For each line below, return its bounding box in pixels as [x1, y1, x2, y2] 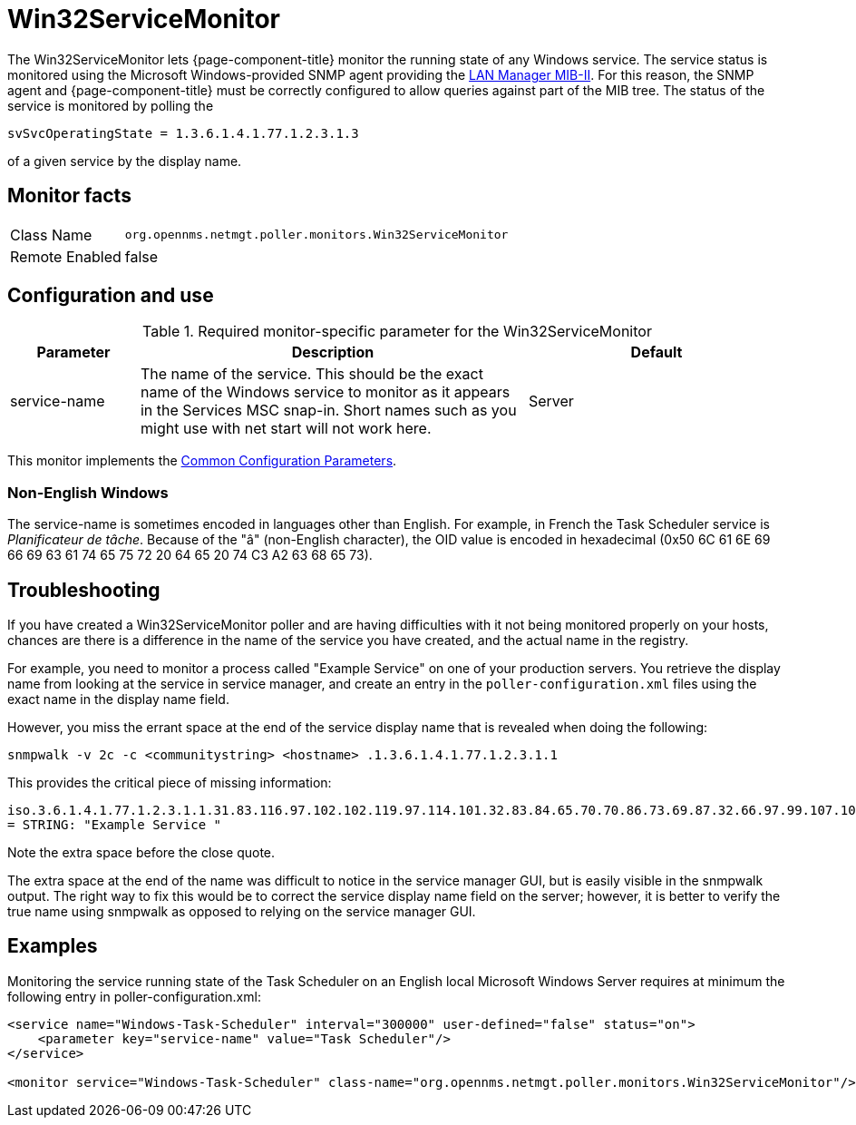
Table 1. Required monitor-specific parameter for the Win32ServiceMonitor [142, 322, 652, 341]
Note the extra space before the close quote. [7, 845, 276, 861]
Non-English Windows [7, 483, 169, 502]
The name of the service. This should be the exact [140, 365, 483, 384]
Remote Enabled [10, 247, 122, 266]
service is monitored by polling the [7, 97, 214, 113]
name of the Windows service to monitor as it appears [140, 383, 511, 402]
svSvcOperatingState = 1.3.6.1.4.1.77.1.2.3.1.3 [7, 125, 359, 141]
